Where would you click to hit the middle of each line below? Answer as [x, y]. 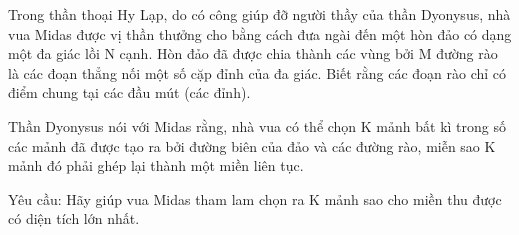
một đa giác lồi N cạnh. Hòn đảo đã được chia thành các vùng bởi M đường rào [253, 53]
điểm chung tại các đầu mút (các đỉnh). [129, 92]
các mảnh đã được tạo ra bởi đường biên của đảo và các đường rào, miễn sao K [252, 145]
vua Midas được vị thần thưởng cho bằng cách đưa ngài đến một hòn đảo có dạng [260, 33]
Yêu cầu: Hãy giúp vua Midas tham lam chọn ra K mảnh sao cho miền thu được [255, 198]
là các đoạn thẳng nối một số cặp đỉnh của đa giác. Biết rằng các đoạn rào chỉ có [257, 72]
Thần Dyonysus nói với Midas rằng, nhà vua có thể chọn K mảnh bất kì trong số [257, 125]
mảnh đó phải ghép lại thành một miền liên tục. [156, 165]
